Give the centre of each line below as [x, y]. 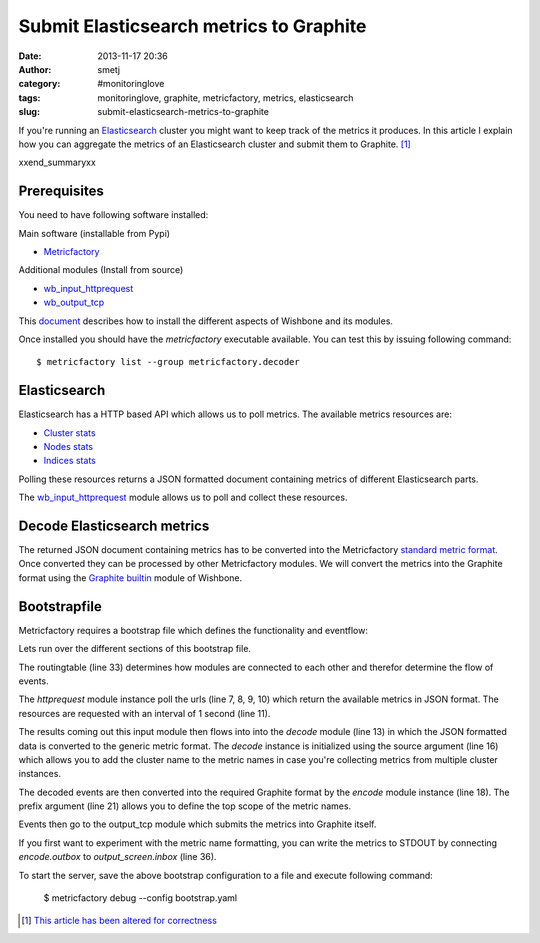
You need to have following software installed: [113, 215]
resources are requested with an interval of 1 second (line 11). [144, 713]
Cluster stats [69, 432]
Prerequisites [61, 191]
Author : [35, 69]
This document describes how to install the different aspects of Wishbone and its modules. [206, 321]
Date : [30, 56]
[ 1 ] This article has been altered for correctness [119, 921]
